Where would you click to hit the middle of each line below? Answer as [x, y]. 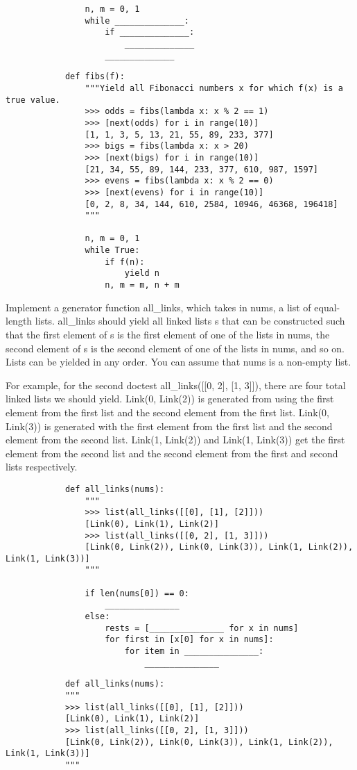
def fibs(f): [95, 77]
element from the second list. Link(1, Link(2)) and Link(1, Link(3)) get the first [175, 440]
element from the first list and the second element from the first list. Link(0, [167, 412]
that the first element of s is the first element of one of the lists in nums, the [168, 334]
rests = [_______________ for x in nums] [202, 628]
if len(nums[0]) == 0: [137, 593]
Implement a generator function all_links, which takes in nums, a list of [158, 307]
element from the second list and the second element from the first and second [172, 453]
